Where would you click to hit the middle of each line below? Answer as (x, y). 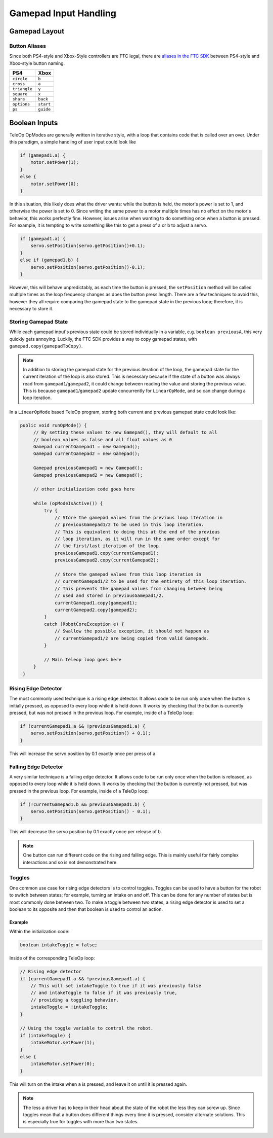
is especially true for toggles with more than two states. (81, 1122)
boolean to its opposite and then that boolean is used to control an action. (86, 909)
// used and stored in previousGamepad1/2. (109, 596)
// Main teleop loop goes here (82, 660)
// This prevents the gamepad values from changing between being (139, 589)
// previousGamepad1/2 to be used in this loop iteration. (129, 525)
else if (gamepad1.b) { (50, 260)
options (21, 104)
